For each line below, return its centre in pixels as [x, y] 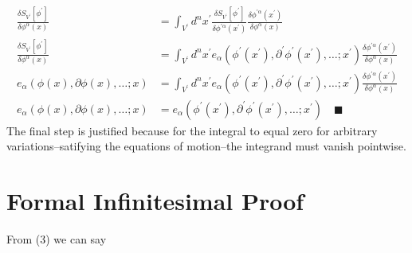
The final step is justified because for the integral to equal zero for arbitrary [192, 130]
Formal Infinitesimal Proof [155, 200]
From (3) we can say [57, 238]
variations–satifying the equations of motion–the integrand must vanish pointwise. [206, 146]
